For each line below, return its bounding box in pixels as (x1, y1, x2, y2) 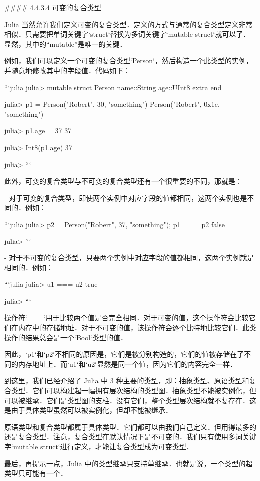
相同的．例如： (4, 262, 53, 272)
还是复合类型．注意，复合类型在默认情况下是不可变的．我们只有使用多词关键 (4, 431, 256, 442)
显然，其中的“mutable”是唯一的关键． (4, 38, 127, 49)
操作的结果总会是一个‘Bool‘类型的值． (4, 332, 127, 342)
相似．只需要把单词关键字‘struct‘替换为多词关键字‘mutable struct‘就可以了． (4, 29, 250, 39)
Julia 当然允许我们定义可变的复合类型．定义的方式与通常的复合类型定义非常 (4, 19, 253, 29)
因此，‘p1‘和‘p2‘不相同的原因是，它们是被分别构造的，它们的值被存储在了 (4, 349, 244, 359)
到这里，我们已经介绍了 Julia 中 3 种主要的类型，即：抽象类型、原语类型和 (4, 375, 249, 386)
